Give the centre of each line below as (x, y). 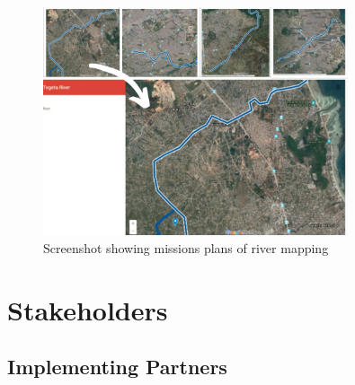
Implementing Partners (117, 367)
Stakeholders (88, 309)
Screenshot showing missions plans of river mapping (186, 247)
